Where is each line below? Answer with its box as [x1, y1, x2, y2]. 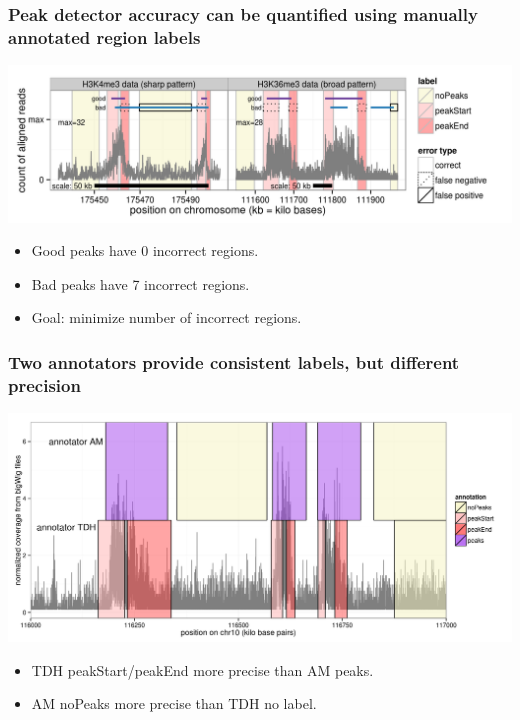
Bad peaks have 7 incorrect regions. [31, 273, 250, 294]
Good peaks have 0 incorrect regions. [31, 240, 259, 261]
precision [8, 372, 81, 397]
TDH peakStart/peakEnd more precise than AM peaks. [31, 659, 374, 680]
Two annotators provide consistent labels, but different [8, 349, 460, 374]
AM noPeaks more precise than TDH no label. [31, 693, 317, 714]
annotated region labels [8, 24, 201, 49]
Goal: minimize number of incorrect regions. [31, 307, 302, 328]
